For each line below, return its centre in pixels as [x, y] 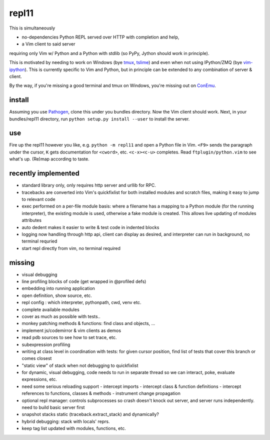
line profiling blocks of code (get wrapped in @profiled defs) [84, 281]
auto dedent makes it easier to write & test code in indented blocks [90, 227]
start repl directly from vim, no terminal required [71, 248]
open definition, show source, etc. [57, 295]
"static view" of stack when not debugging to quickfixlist [80, 365]
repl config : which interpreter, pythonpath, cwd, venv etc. [81, 302]
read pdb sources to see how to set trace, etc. [69, 337]
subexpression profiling [46, 344]
